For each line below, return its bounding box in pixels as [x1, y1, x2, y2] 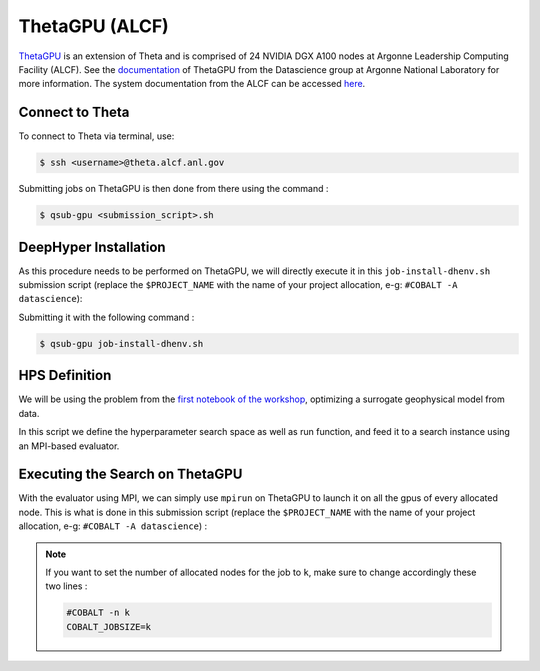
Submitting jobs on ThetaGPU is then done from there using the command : [18, 183, 329, 195]
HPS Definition [18, 367, 112, 384]
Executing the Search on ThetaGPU [18, 466, 243, 483]
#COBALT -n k [66, 607, 130, 619]
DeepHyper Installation [18, 238, 166, 255]
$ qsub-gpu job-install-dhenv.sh [39, 338, 204, 349]
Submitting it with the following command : [18, 311, 195, 323]
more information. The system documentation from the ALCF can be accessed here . [18, 78, 366, 90]
